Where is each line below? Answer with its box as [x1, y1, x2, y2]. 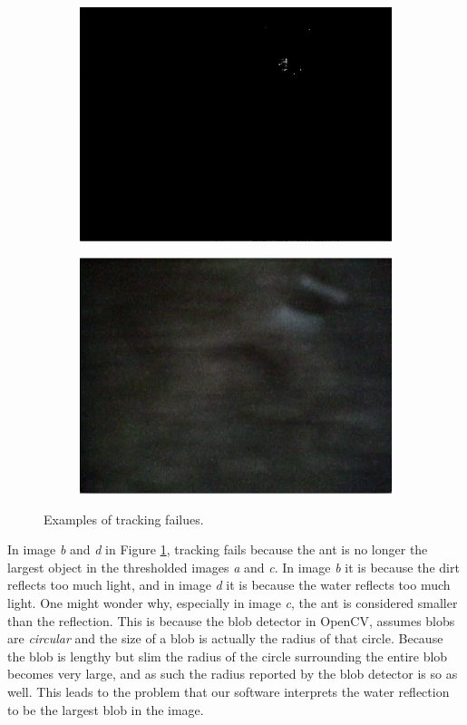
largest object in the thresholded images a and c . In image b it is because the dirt [7, 557, 460, 576]
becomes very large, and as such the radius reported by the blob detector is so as [7, 664, 458, 683]
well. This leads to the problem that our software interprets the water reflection [7, 681, 450, 701]
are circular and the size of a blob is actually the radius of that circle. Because [7, 629, 443, 648]
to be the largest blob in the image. [7, 700, 204, 719]
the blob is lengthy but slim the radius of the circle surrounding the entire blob [7, 646, 448, 665]
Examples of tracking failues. [44, 509, 204, 528]
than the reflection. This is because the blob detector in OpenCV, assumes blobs [7, 611, 455, 630]
